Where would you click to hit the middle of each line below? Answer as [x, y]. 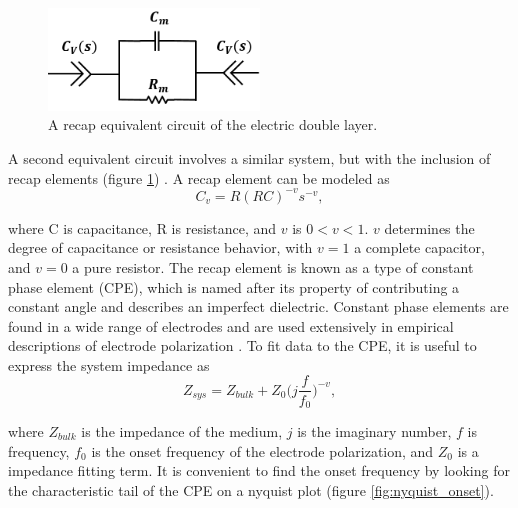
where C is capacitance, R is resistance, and [142, 227]
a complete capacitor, [419, 247]
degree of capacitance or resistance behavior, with [160, 247]
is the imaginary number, [374, 431]
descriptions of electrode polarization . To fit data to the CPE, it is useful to [242, 345]
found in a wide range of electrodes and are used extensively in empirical [231, 325]
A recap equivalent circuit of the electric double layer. [213, 124]
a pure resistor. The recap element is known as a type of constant [273, 266]
